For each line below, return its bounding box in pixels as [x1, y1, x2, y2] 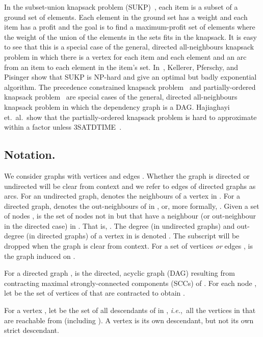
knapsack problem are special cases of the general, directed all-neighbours [4, 91, 238, 102]
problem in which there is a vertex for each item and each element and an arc [4, 51, 247, 62]
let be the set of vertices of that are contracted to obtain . [4, 287, 185, 298]
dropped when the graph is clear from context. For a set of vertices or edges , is [4, 240, 253, 251]
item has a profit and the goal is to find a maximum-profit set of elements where [4, 21, 255, 32]
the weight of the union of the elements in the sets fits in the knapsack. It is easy [4, 31, 257, 42]
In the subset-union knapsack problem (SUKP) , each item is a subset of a [4, 2, 238, 12]
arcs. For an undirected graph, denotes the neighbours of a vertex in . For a [4, 190, 240, 201]
